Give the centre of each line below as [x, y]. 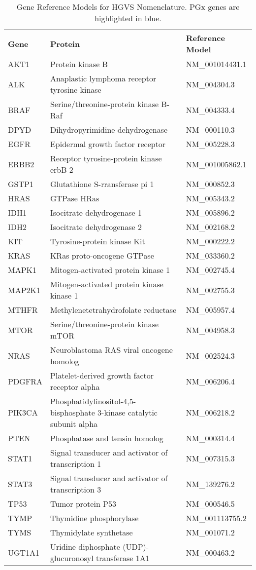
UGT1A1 [24, 552]
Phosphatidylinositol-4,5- [93, 401]
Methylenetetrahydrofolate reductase [113, 310]
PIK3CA [23, 412]
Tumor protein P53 [83, 504]
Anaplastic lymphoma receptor [103, 78]
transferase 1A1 [123, 558]
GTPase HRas [75, 198]
